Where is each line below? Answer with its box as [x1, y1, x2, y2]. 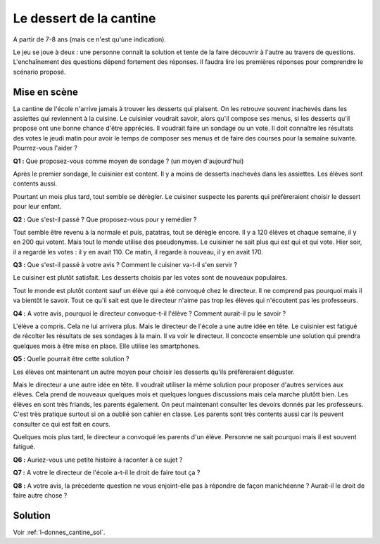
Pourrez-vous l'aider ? [13, 144, 77, 153]
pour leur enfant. [13, 202, 62, 211]
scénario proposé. [13, 67, 66, 76]
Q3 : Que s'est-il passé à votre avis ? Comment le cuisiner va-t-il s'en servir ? [13, 261, 238, 269]
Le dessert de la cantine [13, 11, 156, 26]
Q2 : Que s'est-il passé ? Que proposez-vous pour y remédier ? [13, 215, 197, 224]
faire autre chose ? [13, 491, 68, 499]
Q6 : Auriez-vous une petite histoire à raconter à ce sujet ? [13, 455, 183, 464]
